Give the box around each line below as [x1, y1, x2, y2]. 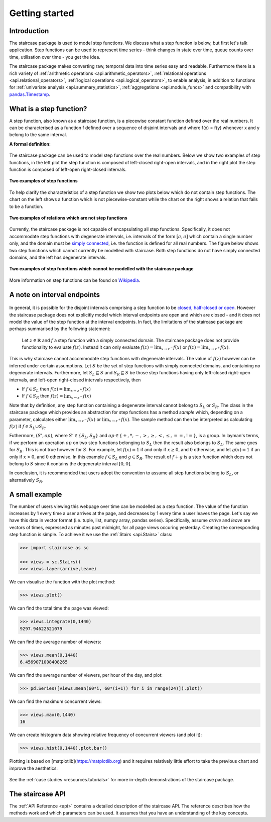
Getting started [9, 8, 74, 19]
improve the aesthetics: [9, 765, 58, 771]
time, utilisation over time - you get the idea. [9, 54, 100, 60]
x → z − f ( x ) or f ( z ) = [161, 344, 201, 351]
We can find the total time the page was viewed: [9, 605, 109, 611]
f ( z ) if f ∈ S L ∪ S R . [9, 424, 47, 431]
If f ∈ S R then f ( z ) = [22, 393, 64, 400]
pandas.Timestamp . [9, 91, 50, 97]
